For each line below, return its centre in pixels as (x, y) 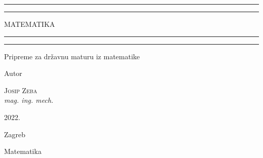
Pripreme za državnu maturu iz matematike (72, 56)
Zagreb (15, 134)
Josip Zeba (21, 90)
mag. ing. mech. (29, 100)
